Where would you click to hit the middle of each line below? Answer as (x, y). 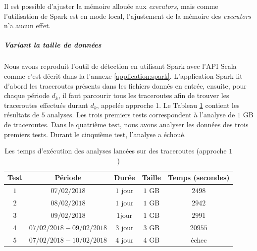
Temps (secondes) (199, 177)
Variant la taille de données (53, 45)
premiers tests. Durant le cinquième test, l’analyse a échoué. (95, 134)
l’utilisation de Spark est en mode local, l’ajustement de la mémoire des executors (128, 16)
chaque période (27, 95)
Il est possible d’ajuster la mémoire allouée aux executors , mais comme (111, 6)
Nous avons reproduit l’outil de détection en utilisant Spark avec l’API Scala (120, 66)
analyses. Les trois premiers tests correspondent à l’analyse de (141, 115)
